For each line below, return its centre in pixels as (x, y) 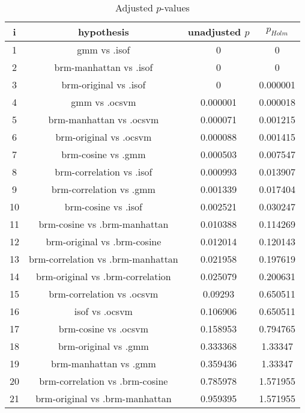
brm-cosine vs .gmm (104, 154)
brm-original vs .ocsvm (104, 137)
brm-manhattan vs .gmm (103, 363)
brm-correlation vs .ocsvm (104, 294)
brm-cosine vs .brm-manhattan (104, 224)
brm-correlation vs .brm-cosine (104, 381)
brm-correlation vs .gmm (103, 189)
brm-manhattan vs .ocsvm (104, 119)
